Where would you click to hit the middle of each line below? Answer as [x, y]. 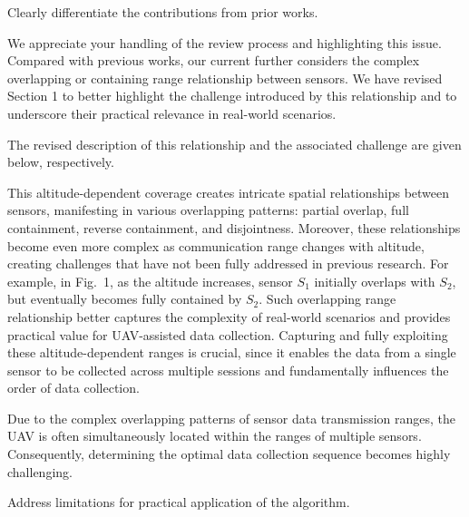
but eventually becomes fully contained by [125, 299]
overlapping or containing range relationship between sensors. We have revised [225, 78]
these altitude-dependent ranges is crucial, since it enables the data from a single [232, 352]
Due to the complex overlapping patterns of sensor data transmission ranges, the [232, 418]
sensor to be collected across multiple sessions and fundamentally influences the [228, 370]
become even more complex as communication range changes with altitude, [216, 245]
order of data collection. [73, 388]
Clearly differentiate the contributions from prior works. [163, 12]
